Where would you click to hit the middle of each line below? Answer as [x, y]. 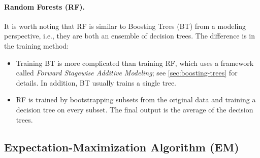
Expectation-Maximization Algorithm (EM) [122, 147]
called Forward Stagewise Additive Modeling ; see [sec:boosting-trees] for [127, 73]
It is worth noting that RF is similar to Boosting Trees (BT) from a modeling [125, 26]
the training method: [37, 45]
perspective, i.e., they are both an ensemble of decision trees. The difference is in [129, 36]
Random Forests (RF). [45, 6]
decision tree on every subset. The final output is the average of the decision [135, 109]
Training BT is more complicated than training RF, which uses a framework [135, 63]
